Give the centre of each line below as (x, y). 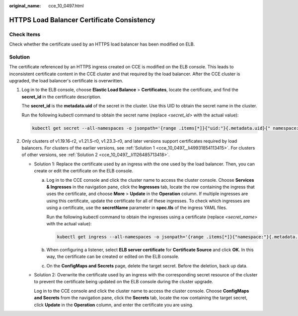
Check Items (25, 34)
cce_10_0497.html (66, 6)
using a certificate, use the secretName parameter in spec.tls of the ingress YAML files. (137, 208)
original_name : (25, 6)
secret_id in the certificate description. (62, 97)
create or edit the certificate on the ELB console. (84, 171)
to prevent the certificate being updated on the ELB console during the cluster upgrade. (124, 282)
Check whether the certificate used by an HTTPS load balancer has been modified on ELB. (102, 44)
